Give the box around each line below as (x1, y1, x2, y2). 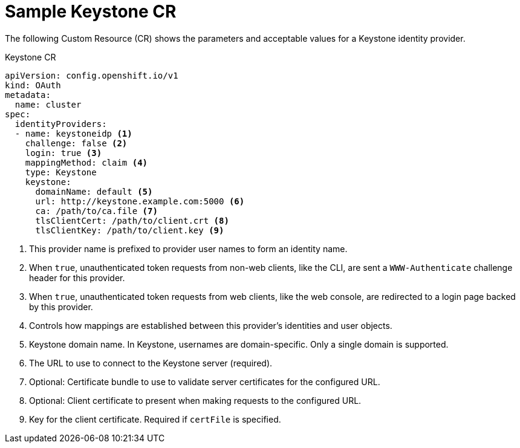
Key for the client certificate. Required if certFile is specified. (29, 414, 281, 424)
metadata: (5, 89, 51, 100)
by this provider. (29, 301, 93, 312)
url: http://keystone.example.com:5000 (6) (35, 196, 245, 206)
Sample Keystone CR (5, 1, 177, 22)
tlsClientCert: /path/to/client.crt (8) (35, 215, 229, 226)
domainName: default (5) (35, 186, 153, 196)
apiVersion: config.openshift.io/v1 (5, 70, 178, 80)
